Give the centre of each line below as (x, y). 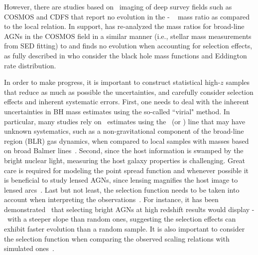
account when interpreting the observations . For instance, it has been (111, 199)
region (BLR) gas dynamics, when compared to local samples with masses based (127, 140)
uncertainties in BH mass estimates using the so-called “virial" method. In (117, 111)
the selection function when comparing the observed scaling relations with (117, 238)
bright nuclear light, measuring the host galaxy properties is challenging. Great (125, 160)
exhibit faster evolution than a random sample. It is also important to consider (125, 229)
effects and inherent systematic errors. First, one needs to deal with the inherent (127, 102)
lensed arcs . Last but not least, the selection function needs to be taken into (122, 189)
